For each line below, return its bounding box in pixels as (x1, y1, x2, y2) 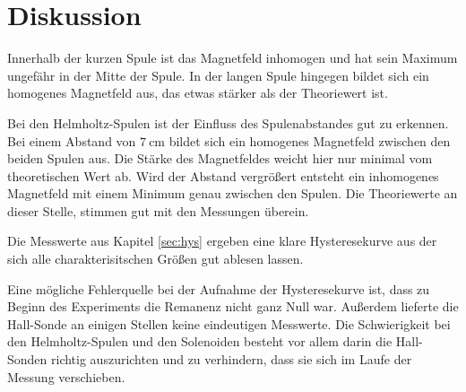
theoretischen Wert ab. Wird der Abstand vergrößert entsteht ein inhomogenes (7, 166, 439, 185)
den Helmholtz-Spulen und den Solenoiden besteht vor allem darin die (7, 332, 393, 351)
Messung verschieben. (7, 367, 125, 386)
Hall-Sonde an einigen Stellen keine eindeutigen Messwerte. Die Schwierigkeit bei (7, 314, 451, 333)
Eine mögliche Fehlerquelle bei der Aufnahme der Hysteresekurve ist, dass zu (7, 279, 430, 298)
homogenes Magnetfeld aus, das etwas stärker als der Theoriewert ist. (7, 83, 388, 102)
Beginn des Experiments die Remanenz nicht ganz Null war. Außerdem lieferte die (7, 297, 459, 316)
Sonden (7, 350, 47, 369)
